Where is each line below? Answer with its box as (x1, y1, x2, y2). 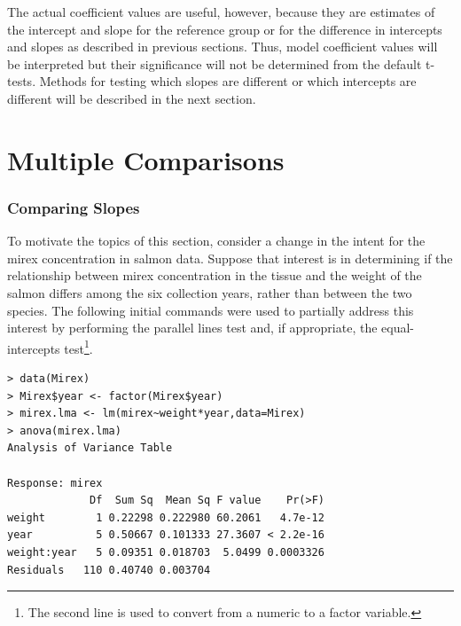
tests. (7, 72, 36, 90)
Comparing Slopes (7, 196, 140, 218)
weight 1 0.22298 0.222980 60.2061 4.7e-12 (7, 511, 324, 524)
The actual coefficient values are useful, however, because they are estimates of (7, 3, 435, 20)
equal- (381, 318, 415, 337)
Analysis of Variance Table (7, 442, 173, 455)
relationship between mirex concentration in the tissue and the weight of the (7, 266, 422, 285)
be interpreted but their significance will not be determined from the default (7, 54, 422, 73)
